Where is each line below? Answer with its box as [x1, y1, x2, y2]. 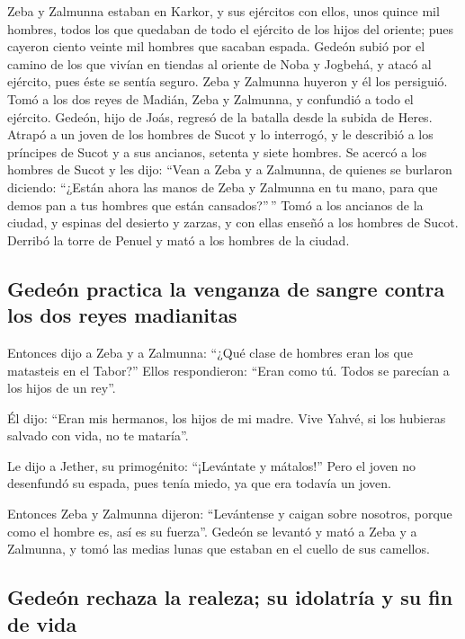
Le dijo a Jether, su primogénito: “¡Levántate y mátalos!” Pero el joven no [7, 456, 416, 475]
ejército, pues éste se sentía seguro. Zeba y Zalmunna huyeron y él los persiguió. [7, 72, 448, 91]
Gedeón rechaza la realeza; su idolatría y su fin [7, 583, 453, 611]
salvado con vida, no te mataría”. [7, 426, 189, 445]
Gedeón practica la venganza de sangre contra [7, 274, 445, 302]
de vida [7, 609, 77, 637]
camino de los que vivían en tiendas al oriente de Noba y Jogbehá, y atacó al [7, 54, 432, 73]
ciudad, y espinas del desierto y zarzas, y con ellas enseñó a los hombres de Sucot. [7, 213, 459, 232]
